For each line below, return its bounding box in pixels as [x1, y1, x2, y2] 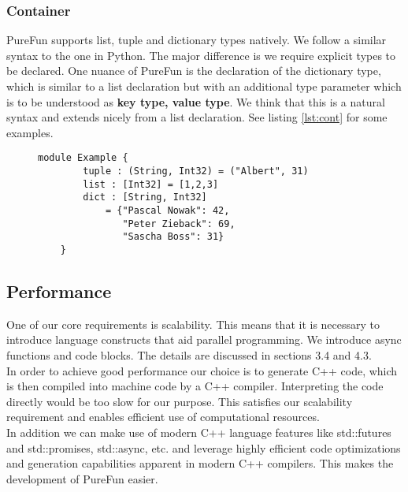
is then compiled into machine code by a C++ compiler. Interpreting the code [6, 378, 384, 394]
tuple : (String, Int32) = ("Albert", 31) [83, 166, 309, 177]
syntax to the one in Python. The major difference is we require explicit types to [6, 47, 396, 63]
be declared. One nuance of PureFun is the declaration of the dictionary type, [6, 62, 381, 79]
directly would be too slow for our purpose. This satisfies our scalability [6, 393, 353, 409]
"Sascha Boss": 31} [122, 231, 224, 243]
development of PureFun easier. [6, 470, 158, 486]
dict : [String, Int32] [83, 192, 207, 203]
